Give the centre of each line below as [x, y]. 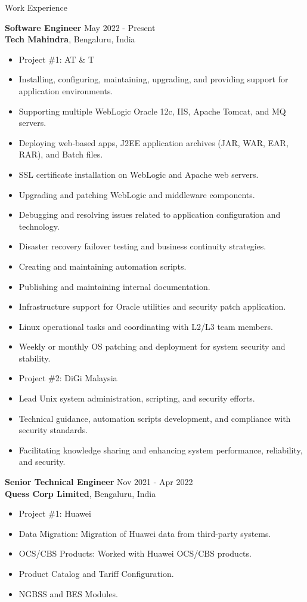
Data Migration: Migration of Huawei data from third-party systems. [145, 533]
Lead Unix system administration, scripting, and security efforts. [137, 398]
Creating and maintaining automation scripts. [103, 266]
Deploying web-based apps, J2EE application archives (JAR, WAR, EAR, [153, 142]
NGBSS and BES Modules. [68, 593]
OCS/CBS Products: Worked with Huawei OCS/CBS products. [135, 553]
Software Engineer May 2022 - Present [80, 27]
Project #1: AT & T [57, 59]
